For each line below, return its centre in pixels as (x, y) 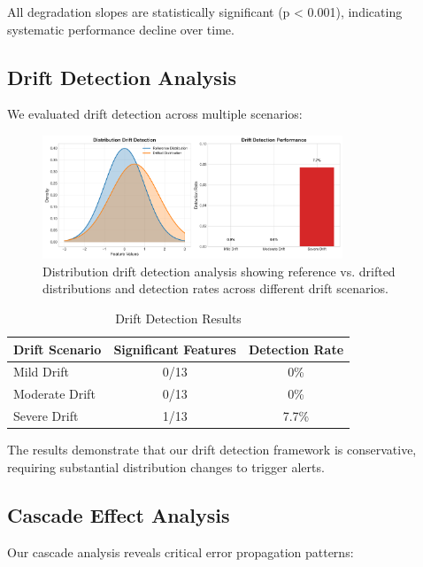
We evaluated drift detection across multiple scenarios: (155, 114)
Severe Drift (46, 416)
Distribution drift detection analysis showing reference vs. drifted (219, 271)
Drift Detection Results (178, 318)
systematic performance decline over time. (121, 29)
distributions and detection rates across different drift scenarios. (215, 288)
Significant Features (175, 349)
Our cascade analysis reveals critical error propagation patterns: (181, 551)
